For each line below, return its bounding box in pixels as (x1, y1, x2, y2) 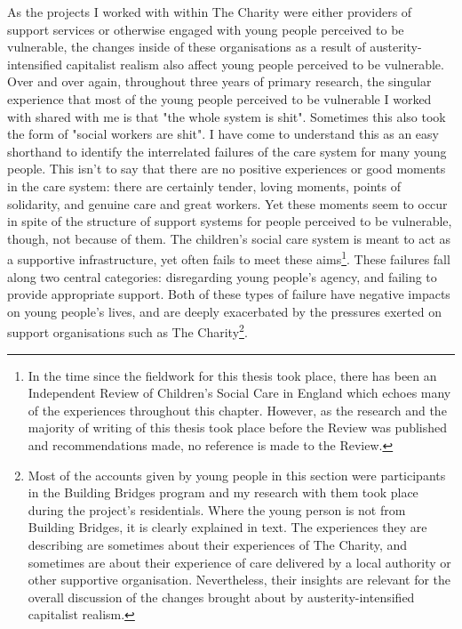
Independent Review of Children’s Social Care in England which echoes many (28, 383, 451, 402)
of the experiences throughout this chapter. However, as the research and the (28, 400, 447, 419)
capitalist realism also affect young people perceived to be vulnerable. (66, 54, 444, 73)
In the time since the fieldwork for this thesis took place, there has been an (28, 366, 437, 384)
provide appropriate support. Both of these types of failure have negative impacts (7, 285, 450, 303)
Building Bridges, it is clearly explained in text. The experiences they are (28, 518, 427, 536)
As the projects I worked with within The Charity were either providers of (7, 3, 412, 20)
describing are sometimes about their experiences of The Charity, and (28, 535, 408, 553)
